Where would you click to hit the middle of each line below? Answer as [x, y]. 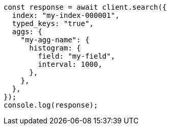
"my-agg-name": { [55, 40]
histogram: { [55, 48]
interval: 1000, [70, 64]
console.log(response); [51, 105]
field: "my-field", [77, 56]
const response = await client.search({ [85, 7]
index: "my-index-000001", [66, 15]
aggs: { [27, 32]
